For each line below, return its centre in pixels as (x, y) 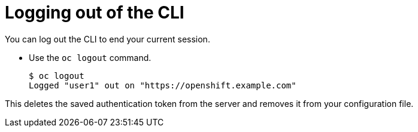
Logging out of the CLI (95, 13)
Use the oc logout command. (90, 57)
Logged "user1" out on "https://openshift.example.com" (163, 85)
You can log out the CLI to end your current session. (107, 39)
